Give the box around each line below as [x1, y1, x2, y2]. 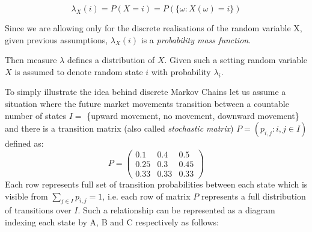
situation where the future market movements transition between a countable [5, 97, 289, 109]
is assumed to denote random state [14, 65, 143, 78]
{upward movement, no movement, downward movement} [87, 109, 299, 121]
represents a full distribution [201, 189, 306, 202]
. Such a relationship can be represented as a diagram [78, 204, 275, 216]
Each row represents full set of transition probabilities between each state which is [5, 177, 308, 190]
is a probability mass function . [141, 33, 251, 46]
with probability [151, 65, 211, 78]
